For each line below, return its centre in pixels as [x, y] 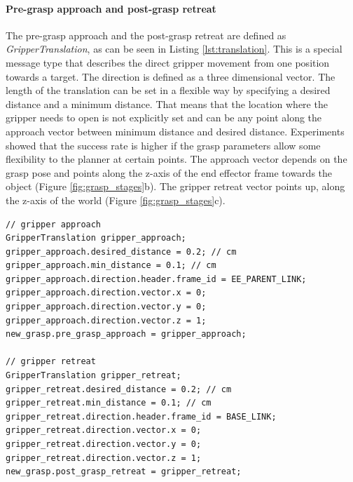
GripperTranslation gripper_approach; [96, 238]
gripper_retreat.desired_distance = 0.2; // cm [119, 389]
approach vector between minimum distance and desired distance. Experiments [175, 131]
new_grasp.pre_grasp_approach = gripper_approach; [126, 334]
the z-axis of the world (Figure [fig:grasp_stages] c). [116, 200]
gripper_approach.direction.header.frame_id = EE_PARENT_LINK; [156, 279]
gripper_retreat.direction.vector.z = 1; [104, 458]
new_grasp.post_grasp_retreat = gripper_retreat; [124, 472]
